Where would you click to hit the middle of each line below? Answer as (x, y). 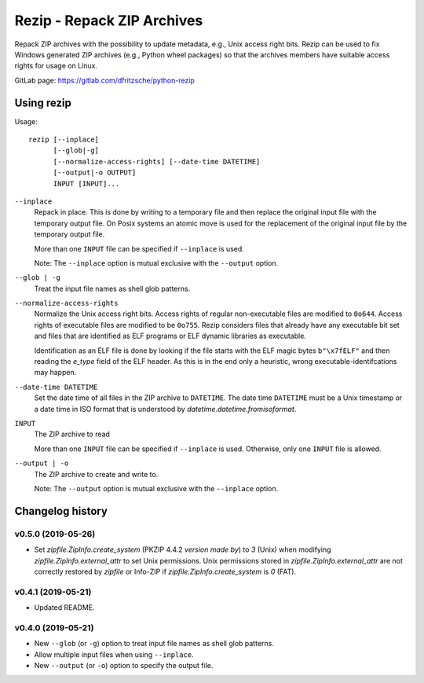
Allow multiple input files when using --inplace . (114, 654)
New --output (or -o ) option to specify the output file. (124, 665)
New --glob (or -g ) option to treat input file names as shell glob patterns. (154, 644)
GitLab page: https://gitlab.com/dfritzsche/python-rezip (105, 80)
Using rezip (43, 103)
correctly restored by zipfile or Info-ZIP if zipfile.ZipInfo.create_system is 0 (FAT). (165, 571)
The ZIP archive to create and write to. (96, 474)
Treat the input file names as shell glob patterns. (112, 288)
